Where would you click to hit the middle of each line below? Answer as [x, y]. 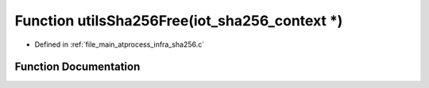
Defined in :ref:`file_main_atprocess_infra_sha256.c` [120, 44]
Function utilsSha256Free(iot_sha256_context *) [179, 21]
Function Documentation [77, 67]
